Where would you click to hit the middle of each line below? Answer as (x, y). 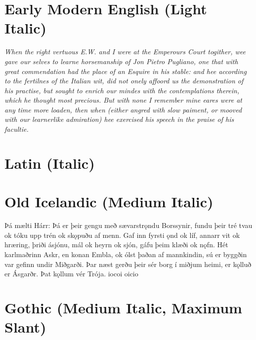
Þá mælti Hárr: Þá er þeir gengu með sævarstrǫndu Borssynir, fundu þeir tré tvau (128, 225)
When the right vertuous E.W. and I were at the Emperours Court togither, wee (125, 52)
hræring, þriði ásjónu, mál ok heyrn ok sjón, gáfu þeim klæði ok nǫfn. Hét (116, 245)
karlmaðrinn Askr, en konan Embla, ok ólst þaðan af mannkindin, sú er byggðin (126, 254)
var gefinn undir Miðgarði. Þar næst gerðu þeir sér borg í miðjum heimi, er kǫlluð (128, 264)
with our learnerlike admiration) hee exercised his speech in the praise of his (119, 119)
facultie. (17, 129)
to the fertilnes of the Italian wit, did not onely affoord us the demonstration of (124, 81)
